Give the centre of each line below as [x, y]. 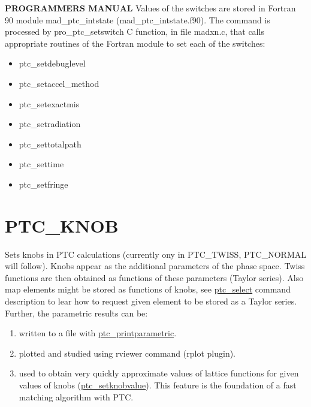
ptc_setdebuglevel [52, 63]
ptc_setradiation [50, 124]
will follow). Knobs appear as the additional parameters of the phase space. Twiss [155, 266]
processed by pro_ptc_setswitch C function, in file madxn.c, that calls [135, 31]
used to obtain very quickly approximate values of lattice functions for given [159, 373]
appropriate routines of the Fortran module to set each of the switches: [135, 43]
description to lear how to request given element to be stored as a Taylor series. [151, 301]
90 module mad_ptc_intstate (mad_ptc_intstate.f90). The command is [138, 19]
